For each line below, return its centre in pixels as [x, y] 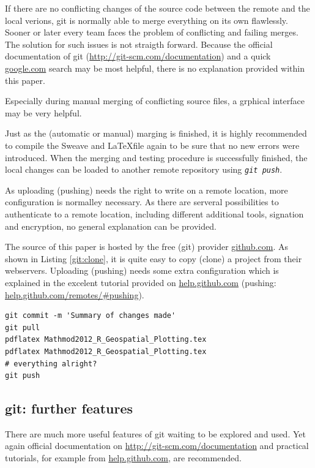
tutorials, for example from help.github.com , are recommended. [123, 458]
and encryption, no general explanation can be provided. [111, 226]
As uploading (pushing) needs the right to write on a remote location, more [146, 190]
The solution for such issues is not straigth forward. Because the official [139, 44]
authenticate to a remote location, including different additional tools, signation [154, 213]
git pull [23, 327]
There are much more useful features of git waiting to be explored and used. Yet [155, 433]
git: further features [69, 408]
